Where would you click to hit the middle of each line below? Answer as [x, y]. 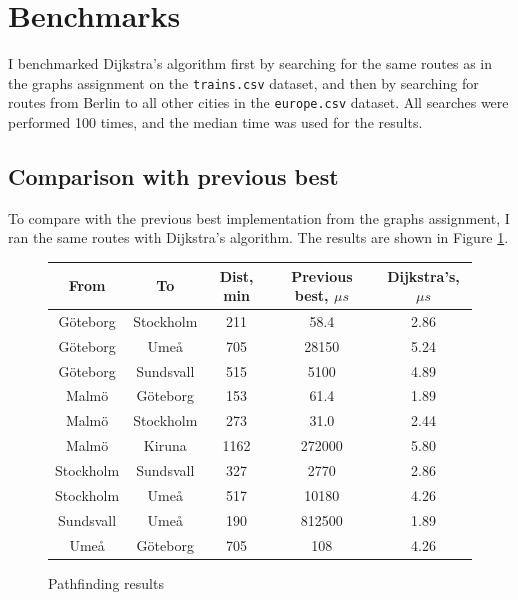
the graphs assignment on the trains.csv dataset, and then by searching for [243, 82]
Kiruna [165, 445]
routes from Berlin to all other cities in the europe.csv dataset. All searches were [258, 102]
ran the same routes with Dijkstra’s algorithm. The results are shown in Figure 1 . [258, 237]
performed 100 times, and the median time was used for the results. [215, 122]
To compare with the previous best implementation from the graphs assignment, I [259, 217]
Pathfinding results [106, 582]
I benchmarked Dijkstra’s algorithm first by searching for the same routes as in [250, 63]
